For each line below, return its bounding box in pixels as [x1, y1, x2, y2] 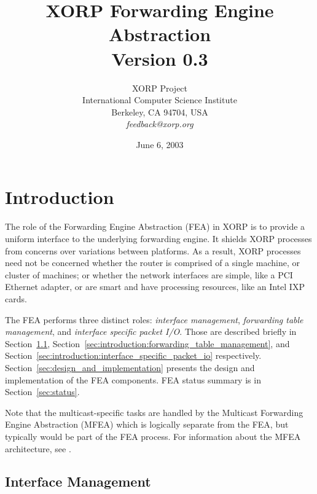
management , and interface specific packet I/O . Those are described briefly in [5, 325, 297, 338]
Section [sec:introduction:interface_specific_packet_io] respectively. [5, 349, 262, 362]
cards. [5, 292, 27, 305]
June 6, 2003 [136, 138, 184, 151]
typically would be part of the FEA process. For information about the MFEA [5, 429, 301, 442]
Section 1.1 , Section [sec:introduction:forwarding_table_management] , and [5, 337, 290, 350]
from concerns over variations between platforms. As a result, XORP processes [5, 244, 301, 257]
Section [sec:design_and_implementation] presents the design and [5, 361, 255, 374]
